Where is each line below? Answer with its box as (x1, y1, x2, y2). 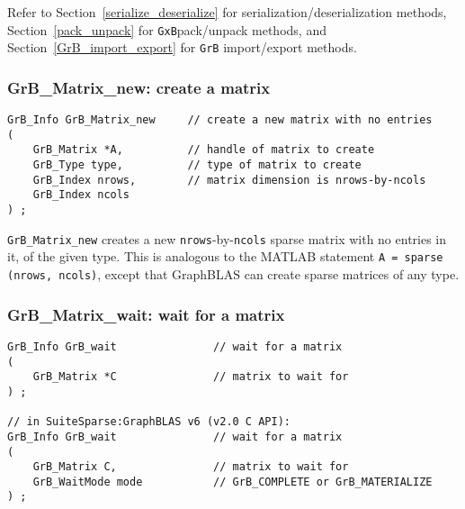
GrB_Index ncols (32, 188, 130, 202)
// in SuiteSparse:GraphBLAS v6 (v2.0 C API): (7, 415, 291, 429)
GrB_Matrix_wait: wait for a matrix (7, 303, 285, 325)
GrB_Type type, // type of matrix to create (32, 159, 362, 172)
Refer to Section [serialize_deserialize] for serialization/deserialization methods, (7, 3, 447, 21)
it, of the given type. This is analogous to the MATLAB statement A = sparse (7, 247, 443, 266)
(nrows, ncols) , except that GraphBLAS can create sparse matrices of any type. (7, 265, 460, 284)
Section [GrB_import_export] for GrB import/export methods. (7, 38, 357, 57)
